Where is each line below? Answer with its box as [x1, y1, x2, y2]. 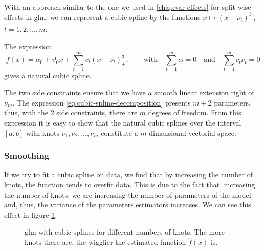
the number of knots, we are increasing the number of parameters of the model [4, 189, 251, 200]
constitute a [101, 127, 138, 138]
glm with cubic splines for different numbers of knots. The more [25, 226, 225, 237]
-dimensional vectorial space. [146, 127, 236, 138]
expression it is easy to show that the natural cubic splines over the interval [4, 117, 241, 128]
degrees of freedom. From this [148, 107, 241, 118]
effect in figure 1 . [4, 209, 57, 220]
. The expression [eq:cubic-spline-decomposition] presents [12, 97, 191, 108]
